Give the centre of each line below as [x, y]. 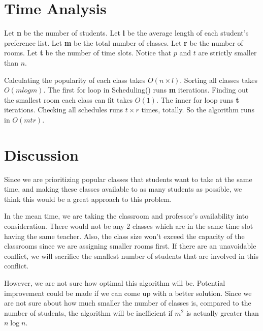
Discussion [41, 154]
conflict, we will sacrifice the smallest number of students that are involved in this [131, 255]
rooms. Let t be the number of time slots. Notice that [88, 53]
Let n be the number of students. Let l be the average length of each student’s [126, 33]
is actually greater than [222, 312]
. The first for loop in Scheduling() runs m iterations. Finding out [146, 90]
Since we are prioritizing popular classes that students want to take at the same [128, 179]
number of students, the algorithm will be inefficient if [88, 312]
